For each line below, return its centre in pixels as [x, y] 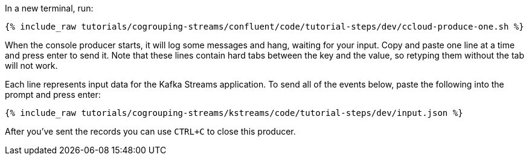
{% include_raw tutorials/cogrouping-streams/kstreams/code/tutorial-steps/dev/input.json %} [234, 113]
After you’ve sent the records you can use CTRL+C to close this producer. [150, 131]
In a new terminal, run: [49, 8]
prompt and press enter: [53, 94]
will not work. [31, 66]
